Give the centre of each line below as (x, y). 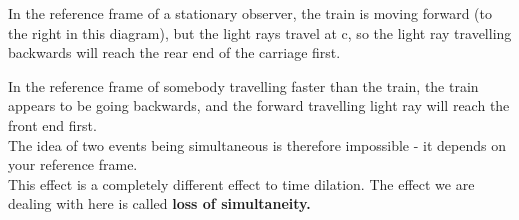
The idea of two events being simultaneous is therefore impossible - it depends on (257, 144)
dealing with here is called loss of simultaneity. (159, 203)
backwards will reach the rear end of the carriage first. (174, 52)
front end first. (52, 124)
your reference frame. (73, 164)
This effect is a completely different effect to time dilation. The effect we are (241, 183)
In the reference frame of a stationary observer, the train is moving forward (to (250, 13)
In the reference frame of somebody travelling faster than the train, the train (243, 85)
